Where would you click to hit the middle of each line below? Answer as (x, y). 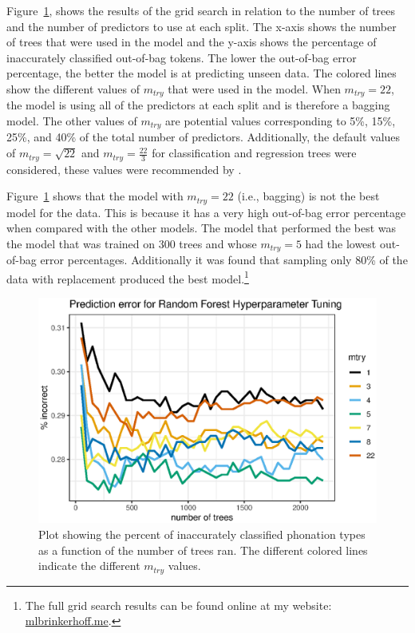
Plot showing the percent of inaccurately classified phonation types (202, 534)
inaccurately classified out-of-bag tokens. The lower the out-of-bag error (182, 57)
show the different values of (73, 88)
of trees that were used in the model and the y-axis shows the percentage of (192, 42)
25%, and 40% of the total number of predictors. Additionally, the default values (204, 137)
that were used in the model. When (254, 88)
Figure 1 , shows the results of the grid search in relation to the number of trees (201, 10)
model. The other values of (72, 121)
